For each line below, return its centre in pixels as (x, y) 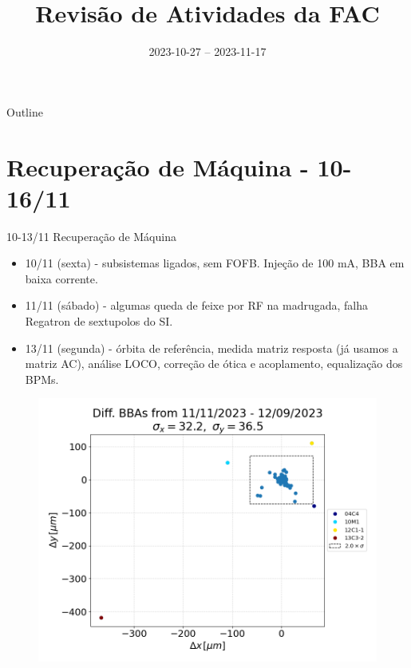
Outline (25, 111)
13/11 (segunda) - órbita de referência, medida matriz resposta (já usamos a (211, 348)
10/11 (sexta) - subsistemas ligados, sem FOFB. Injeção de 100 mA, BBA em (215, 263)
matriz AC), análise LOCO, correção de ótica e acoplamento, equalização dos (214, 364)
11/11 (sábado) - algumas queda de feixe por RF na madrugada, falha (196, 305)
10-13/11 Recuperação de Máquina (91, 236)
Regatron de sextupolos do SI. (99, 321)
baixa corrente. (61, 278)
